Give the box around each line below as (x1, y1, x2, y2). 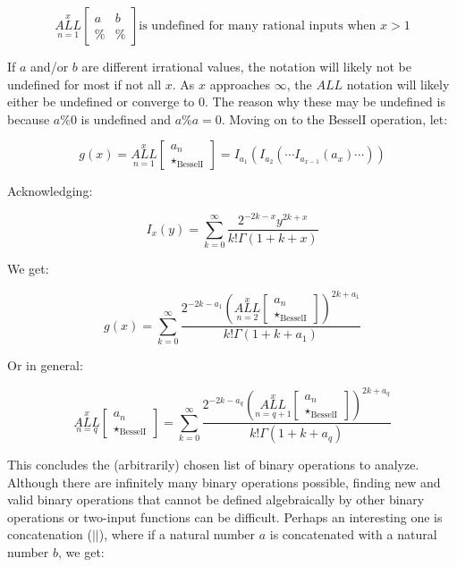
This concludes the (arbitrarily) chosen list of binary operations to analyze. (7, 455, 419, 474)
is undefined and (80, 109, 171, 128)
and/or (30, 57, 69, 75)
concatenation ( (7, 525, 92, 544)
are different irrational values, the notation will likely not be (81, 57, 412, 75)
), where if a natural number (98, 525, 256, 544)
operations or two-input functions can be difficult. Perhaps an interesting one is (7, 507, 443, 526)
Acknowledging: (7, 182, 93, 200)
